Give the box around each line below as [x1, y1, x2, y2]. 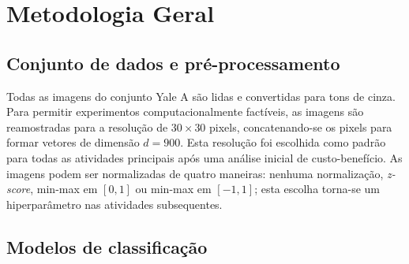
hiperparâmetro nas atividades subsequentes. [6, 195, 223, 212]
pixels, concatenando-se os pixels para [209, 118, 392, 135]
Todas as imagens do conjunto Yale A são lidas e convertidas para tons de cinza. [6, 87, 396, 104]
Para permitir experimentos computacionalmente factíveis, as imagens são [6, 103, 364, 120]
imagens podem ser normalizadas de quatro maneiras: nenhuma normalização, [6, 165, 384, 181]
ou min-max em [135, 180, 212, 197]
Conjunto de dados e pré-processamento [6, 50, 340, 75]
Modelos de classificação [6, 234, 208, 258]
